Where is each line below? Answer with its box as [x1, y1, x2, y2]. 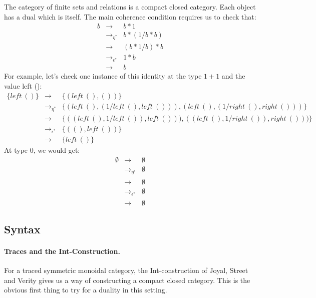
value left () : [4, 80, 42, 91]
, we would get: [33, 144, 80, 155]
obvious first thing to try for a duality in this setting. [4, 284, 167, 295]
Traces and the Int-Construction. [4, 245, 120, 256]
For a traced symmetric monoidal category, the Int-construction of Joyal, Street [4, 265, 248, 275]
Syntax [4, 221, 41, 236]
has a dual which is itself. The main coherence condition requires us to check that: [4, 11, 256, 22]
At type [4, 144, 28, 155]
